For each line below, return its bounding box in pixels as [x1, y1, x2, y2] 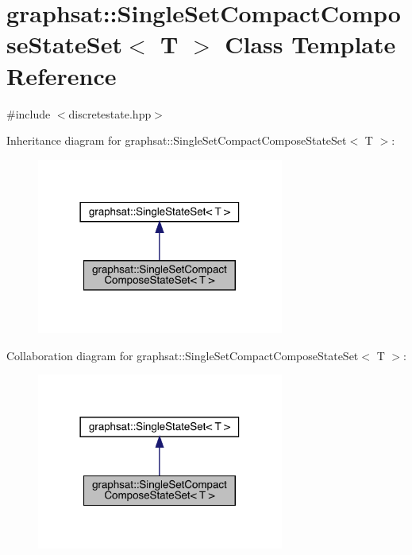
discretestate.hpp [68, 105, 152, 122]
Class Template [225, 28, 396, 60]
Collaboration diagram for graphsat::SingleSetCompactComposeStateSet [6, 347, 359, 363]
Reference [6, 59, 117, 91]
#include [6, 105, 51, 122]
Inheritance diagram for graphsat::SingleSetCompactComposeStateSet [6, 132, 347, 149]
